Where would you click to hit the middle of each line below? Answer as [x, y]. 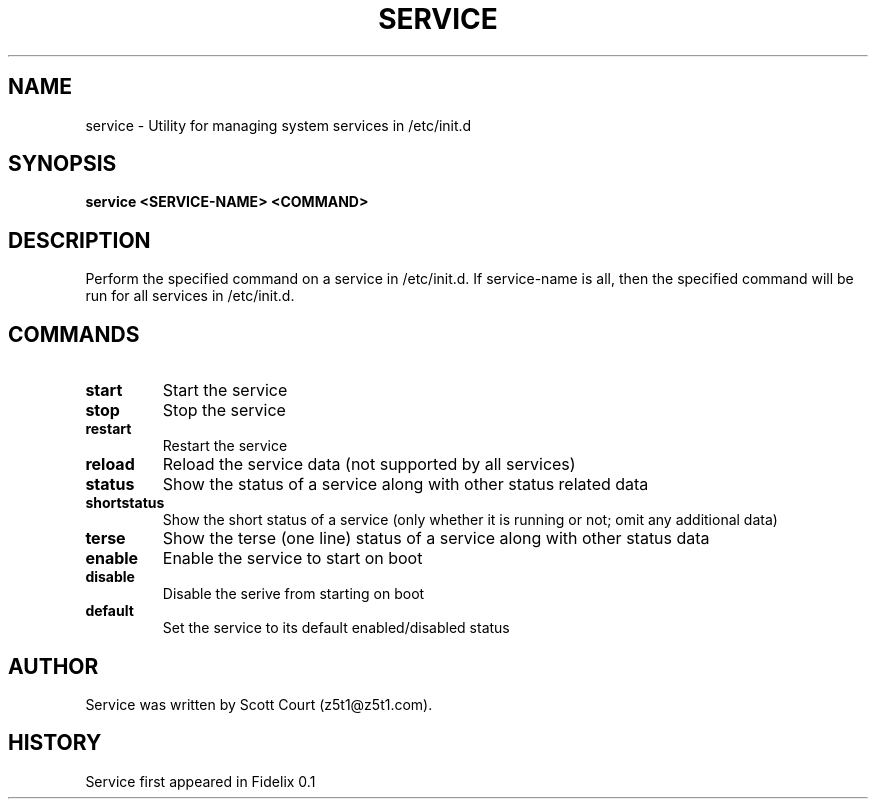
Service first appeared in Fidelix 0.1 [200, 781]
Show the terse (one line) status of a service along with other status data [436, 538]
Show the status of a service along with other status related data [405, 484]
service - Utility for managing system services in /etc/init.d [278, 125]
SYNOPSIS [62, 164]
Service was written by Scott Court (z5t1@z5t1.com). [259, 704]
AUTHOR [53, 666]
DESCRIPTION [79, 240]
